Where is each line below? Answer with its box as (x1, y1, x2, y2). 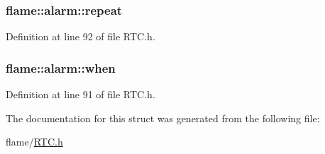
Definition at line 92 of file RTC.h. (6, 29, 155, 44)
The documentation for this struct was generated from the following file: (6, 110, 320, 125)
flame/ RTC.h (6, 134, 63, 149)
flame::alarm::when (6, 59, 116, 76)
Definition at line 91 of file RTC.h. (6, 87, 155, 102)
